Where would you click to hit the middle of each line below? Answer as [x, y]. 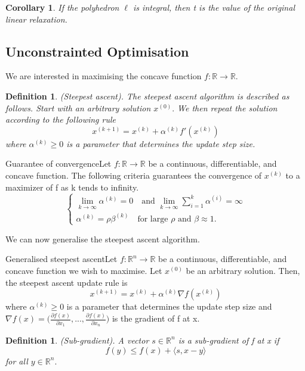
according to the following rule [61, 119]
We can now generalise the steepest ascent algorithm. [103, 238]
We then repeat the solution [227, 107]
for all [17, 361]
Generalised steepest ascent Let [61, 259]
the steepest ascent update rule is [67, 282]
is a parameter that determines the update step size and [169, 306]
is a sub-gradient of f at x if [229, 340]
